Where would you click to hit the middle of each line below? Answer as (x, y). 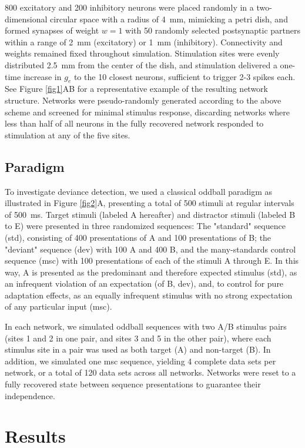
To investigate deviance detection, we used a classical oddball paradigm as (139, 191)
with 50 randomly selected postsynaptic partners (213, 30)
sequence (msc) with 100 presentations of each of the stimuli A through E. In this (152, 260)
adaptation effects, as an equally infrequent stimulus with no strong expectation (149, 295)
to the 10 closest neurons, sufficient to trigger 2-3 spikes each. (185, 76)
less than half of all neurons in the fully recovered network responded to (134, 123)
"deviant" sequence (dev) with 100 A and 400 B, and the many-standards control (150, 249)
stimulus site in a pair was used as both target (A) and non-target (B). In (138, 349)
